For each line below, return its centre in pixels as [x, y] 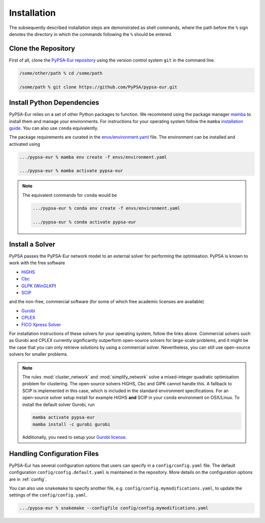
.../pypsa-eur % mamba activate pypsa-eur [71, 171]
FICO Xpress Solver [41, 324]
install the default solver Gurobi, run [59, 404]
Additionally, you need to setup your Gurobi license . [75, 437]
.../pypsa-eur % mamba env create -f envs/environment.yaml [93, 157]
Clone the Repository [42, 48]
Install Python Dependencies [54, 103]
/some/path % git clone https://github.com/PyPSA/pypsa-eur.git [98, 87]
